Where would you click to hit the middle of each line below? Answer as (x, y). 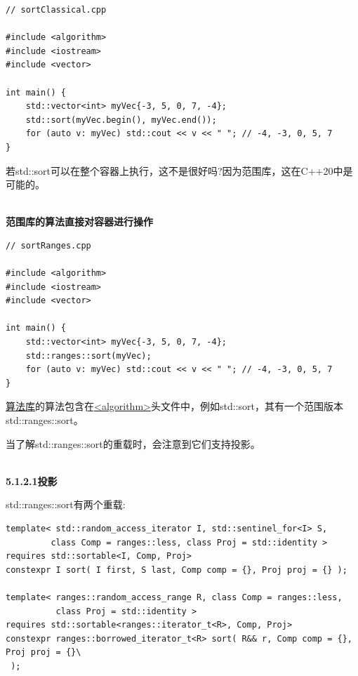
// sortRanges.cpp (48, 245)
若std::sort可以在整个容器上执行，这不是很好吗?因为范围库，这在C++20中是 (179, 170)
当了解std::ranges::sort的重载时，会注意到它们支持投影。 (133, 443)
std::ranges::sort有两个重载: (66, 504)
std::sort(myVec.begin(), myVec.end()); (121, 120)
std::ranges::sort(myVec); (88, 356)
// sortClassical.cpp (56, 10)
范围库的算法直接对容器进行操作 (79, 221)
